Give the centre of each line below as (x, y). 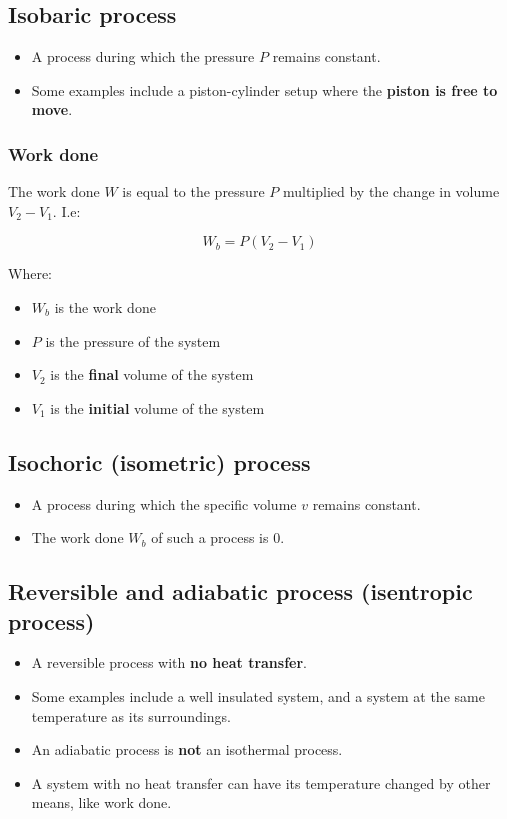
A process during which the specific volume (164, 503)
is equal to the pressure (193, 191)
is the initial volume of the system (157, 407)
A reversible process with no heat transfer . (169, 662)
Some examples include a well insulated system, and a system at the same (258, 695)
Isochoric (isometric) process (159, 461)
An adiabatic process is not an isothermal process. (187, 749)
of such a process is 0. (218, 537)
